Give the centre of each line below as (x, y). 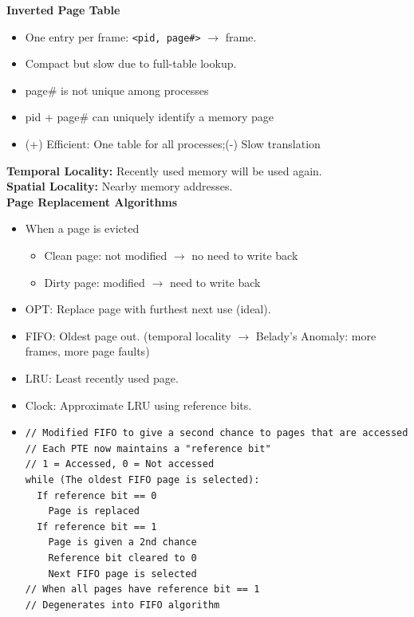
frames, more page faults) (87, 351)
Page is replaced (94, 511)
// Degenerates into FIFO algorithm (122, 605)
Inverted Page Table (63, 10)
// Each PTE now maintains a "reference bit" (148, 448)
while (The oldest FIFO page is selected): (142, 479)
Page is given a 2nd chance (122, 542)
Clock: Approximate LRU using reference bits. (138, 405)
